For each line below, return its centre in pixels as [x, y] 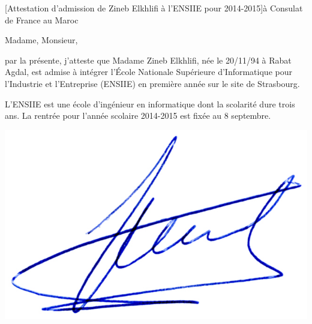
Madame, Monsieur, [41, 40]
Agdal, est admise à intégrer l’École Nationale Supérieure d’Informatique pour [148, 72]
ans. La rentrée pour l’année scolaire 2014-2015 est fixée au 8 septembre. [138, 115]
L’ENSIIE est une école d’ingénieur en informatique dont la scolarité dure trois [150, 103]
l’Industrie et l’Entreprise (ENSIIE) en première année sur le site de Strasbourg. [152, 83]
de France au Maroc [42, 19]
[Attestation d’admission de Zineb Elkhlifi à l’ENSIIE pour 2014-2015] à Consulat [154, 8]
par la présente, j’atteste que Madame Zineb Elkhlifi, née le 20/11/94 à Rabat [148, 60]
